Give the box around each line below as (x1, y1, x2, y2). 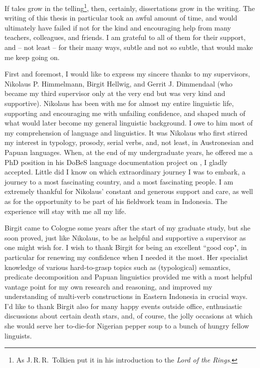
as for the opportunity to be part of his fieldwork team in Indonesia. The (4, 195, 228, 206)
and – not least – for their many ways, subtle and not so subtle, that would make (4, 42, 253, 52)
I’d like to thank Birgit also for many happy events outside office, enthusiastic (4, 300, 243, 311)
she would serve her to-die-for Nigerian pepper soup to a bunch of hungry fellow (4, 320, 250, 331)
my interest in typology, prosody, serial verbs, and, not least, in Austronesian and (4, 137, 254, 147)
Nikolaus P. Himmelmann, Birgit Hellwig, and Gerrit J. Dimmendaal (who (4, 78, 233, 88)
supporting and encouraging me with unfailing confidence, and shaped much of (4, 107, 246, 118)
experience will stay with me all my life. (4, 205, 126, 216)
